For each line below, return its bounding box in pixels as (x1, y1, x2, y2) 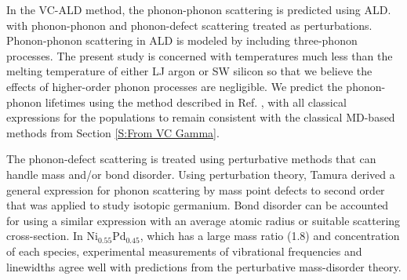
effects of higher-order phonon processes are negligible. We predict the (6, 78, 343, 94)
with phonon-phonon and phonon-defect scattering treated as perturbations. (6, 16, 372, 33)
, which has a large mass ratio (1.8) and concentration (140, 227, 400, 244)
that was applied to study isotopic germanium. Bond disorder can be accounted (6, 197, 389, 213)
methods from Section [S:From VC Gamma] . (6, 124, 220, 140)
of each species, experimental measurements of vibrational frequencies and (6, 242, 362, 259)
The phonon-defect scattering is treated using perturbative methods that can (6, 151, 376, 167)
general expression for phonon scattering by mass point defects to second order (6, 181, 385, 198)
